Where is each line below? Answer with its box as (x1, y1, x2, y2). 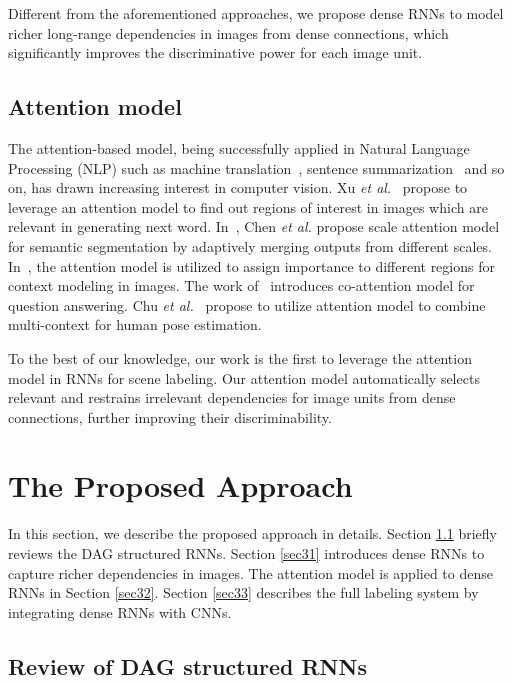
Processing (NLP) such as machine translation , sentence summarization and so (8, 157, 505, 178)
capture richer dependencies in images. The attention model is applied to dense (8, 562, 493, 583)
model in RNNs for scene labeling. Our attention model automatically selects (8, 367, 480, 388)
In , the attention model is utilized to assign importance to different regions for (8, 255, 495, 276)
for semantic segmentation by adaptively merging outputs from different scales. (8, 235, 492, 256)
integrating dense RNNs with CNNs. (8, 601, 232, 622)
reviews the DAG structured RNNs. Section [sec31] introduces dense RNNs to (8, 543, 485, 564)
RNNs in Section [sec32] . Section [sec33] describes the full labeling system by (8, 582, 479, 603)
